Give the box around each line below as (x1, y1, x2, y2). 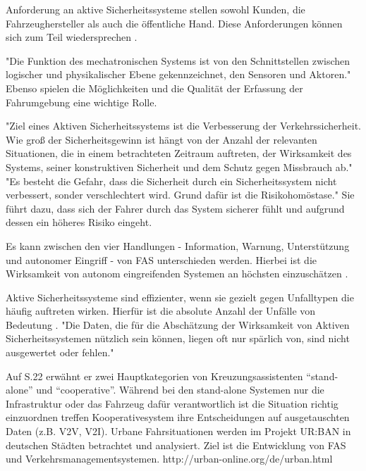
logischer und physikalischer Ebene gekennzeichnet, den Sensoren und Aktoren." (6, 67, 351, 82)
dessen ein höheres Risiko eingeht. (6, 215, 152, 230)
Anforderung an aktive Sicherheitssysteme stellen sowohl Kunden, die (6, 2, 305, 16)
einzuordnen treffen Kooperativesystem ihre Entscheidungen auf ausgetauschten (6, 410, 350, 425)
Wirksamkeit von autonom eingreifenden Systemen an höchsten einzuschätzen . (6, 266, 348, 281)
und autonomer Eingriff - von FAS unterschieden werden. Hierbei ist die (6, 252, 317, 267)
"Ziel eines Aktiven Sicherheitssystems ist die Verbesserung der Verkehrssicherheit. (6, 118, 362, 133)
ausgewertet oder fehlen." (6, 345, 114, 360)
